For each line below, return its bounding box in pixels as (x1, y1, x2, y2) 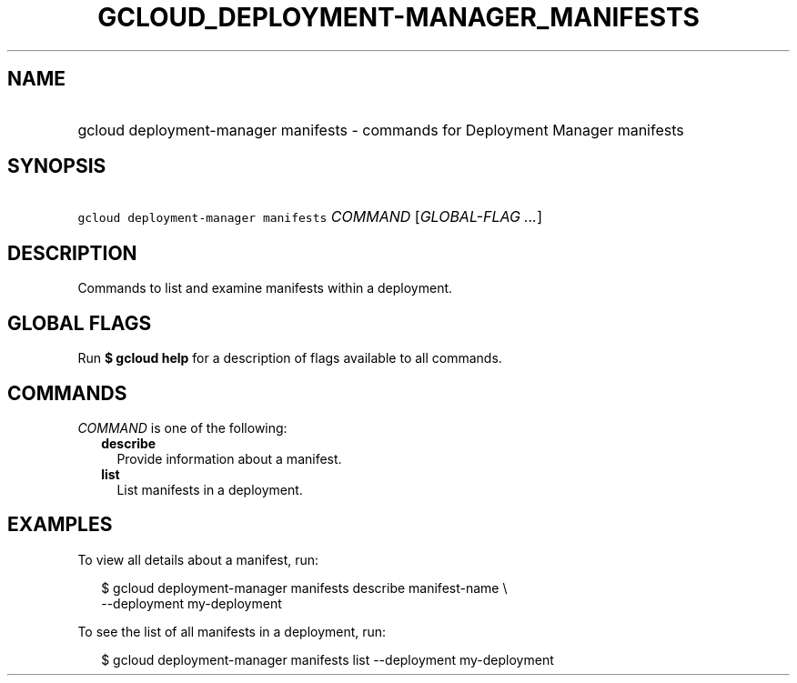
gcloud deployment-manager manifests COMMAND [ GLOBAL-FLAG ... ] (77, 207, 543, 226)
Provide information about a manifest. (116, 450, 342, 467)
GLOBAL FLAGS (7, 311, 152, 335)
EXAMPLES (7, 513, 113, 537)
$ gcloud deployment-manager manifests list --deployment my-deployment (101, 651, 554, 668)
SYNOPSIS (7, 155, 106, 178)
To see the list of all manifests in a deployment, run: (77, 623, 387, 639)
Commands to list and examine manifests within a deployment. (77, 280, 453, 296)
